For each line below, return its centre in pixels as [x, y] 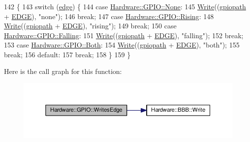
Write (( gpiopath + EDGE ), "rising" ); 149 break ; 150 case [90, 26]
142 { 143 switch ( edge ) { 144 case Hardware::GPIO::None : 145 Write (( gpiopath [125, 6]
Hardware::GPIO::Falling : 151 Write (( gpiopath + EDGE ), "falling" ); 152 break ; [124, 35]
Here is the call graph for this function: [63, 71]
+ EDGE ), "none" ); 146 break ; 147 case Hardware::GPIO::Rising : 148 [109, 16]
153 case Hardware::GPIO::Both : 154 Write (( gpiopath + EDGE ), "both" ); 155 [122, 45]
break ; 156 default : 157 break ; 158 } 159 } [67, 54]
